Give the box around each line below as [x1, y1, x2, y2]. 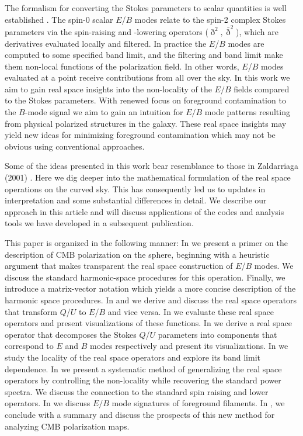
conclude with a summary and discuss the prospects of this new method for [5, 408, 275, 420]
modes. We [254, 259, 294, 272]
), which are [236, 25, 278, 37]
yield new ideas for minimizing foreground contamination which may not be [5, 129, 276, 141]
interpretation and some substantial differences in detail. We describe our [5, 194, 267, 206]
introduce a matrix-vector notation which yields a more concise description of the [5, 282, 296, 295]
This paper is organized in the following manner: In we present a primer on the [5, 237, 288, 248]
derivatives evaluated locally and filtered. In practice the [5, 37, 207, 49]
